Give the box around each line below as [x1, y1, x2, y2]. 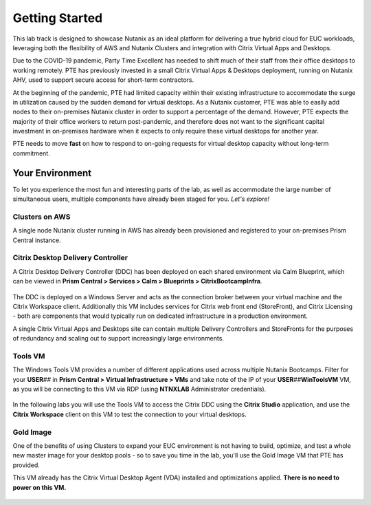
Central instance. [12, 236, 61, 244]
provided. [12, 461, 41, 469]
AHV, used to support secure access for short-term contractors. [12, 76, 194, 84]
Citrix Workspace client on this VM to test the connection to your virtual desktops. [12, 410, 247, 418]
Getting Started [12, 10, 103, 25]
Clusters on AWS [12, 212, 71, 222]
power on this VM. [12, 483, 67, 491]
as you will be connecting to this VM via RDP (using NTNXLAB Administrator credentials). [12, 385, 267, 394]
